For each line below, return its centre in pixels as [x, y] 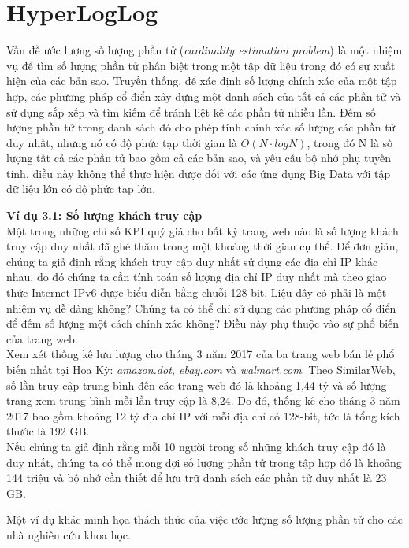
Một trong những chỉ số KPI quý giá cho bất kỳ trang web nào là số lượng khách [203, 230]
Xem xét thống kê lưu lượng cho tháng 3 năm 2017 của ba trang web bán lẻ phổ [201, 354]
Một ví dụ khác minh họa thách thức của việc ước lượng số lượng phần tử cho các [204, 519]
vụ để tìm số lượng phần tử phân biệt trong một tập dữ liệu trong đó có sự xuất [201, 65]
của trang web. [42, 338]
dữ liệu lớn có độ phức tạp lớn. [81, 189]
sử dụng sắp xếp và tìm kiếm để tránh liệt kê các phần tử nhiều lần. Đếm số [191, 111]
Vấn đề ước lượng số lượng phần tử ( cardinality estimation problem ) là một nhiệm [204, 50]
